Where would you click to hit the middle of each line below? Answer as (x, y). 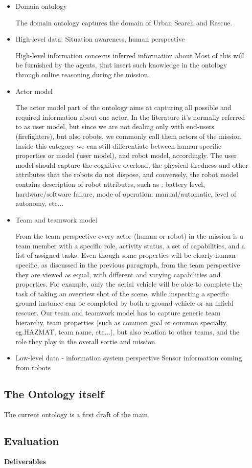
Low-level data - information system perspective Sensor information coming (129, 358)
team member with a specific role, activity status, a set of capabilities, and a (130, 245)
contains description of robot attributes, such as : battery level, (110, 184)
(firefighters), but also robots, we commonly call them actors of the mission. (129, 136)
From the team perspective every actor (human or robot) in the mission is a (129, 236)
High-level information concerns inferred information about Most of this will (130, 55)
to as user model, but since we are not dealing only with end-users (115, 126)
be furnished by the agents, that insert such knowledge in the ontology (121, 65)
